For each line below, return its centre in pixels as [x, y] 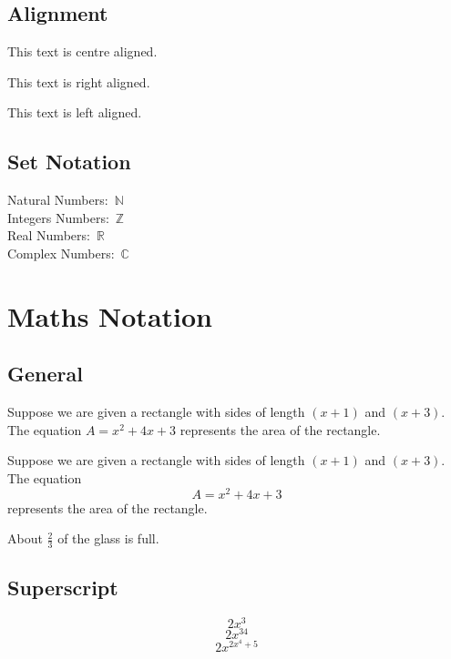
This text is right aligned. [79, 81]
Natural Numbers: [58, 200]
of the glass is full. [108, 538]
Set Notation [69, 162]
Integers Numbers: [58, 217]
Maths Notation [110, 315]
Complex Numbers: [61, 253]
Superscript [63, 588]
